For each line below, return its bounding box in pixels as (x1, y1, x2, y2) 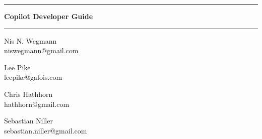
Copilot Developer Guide (4, 11, 93, 21)
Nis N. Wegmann (4, 35, 57, 46)
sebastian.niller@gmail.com (4, 125, 87, 135)
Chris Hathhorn (4, 88, 53, 99)
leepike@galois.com (4, 72, 62, 82)
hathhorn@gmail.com (4, 98, 70, 109)
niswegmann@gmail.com (4, 45, 79, 56)
